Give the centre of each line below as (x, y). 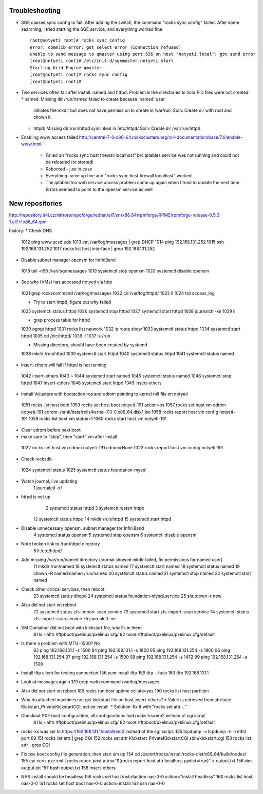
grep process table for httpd (62, 320)
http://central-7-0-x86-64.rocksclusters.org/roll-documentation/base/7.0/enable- (161, 137)
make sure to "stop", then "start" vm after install (69, 437)
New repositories (36, 203)
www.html (31, 144)
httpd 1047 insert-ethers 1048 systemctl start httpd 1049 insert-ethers (91, 383)
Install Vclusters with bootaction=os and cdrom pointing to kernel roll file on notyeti (104, 394)
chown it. (43, 117)
